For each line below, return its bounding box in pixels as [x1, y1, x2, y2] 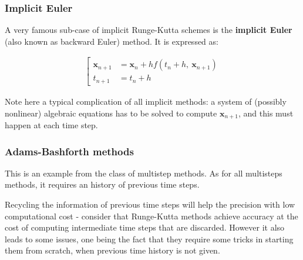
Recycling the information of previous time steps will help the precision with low [5, 198, 295, 211]
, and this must [238, 106, 294, 119]
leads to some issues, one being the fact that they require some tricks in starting [5, 232, 294, 245]
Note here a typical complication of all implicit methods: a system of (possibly [5, 95, 287, 107]
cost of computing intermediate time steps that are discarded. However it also [5, 221, 285, 234]
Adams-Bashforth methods [5, 144, 134, 158]
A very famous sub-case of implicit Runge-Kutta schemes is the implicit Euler [5, 24, 292, 36]
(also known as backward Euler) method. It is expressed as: [5, 35, 218, 47]
